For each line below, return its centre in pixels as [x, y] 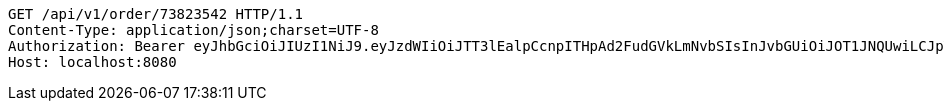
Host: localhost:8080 [92, 62]
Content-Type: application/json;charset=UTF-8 [193, 30]
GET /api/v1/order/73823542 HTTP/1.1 [156, 14]
